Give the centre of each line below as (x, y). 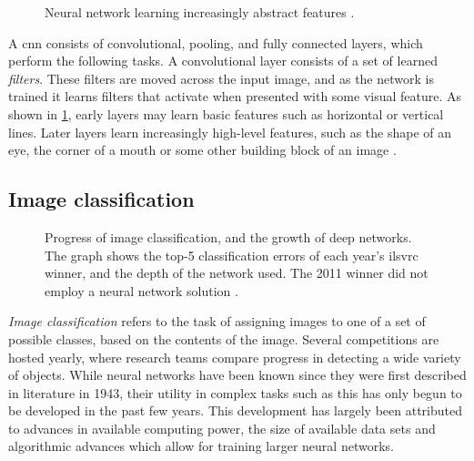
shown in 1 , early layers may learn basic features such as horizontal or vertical (226, 113)
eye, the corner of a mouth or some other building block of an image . (202, 150)
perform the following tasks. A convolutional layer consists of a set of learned (223, 61)
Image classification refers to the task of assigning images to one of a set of (217, 321)
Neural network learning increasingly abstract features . (200, 12)
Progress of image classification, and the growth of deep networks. (228, 236)
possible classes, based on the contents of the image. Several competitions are (224, 338)
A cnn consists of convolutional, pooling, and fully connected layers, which (216, 42)
